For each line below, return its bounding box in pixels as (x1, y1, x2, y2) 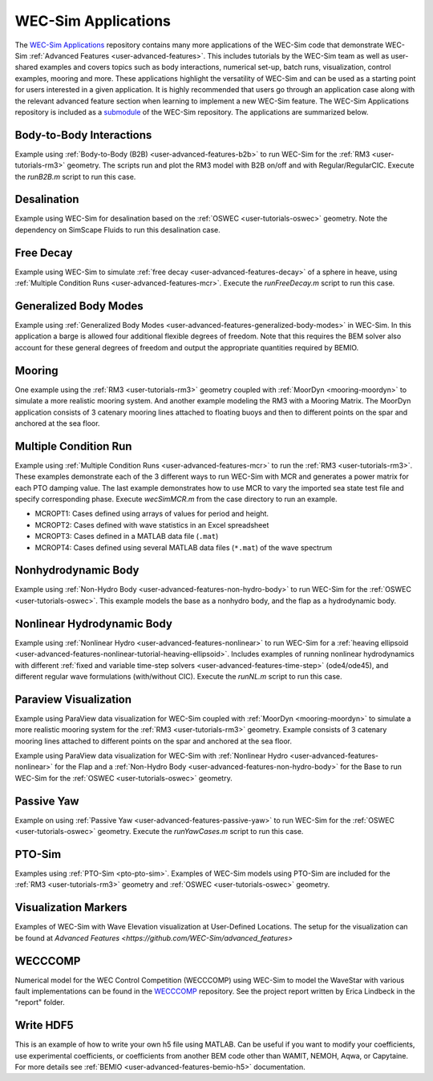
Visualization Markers (14, 901, 127, 914)
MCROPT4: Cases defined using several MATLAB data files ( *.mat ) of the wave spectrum (34, 542, 333, 553)
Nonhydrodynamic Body (14, 564, 140, 577)
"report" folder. (14, 998, 65, 1007)
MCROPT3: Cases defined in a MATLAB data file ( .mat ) (34, 532, 219, 541)
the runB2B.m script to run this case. (14, 172, 136, 181)
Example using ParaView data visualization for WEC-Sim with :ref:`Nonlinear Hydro (14, 751, 289, 761)
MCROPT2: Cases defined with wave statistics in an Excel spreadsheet (34, 520, 269, 529)
